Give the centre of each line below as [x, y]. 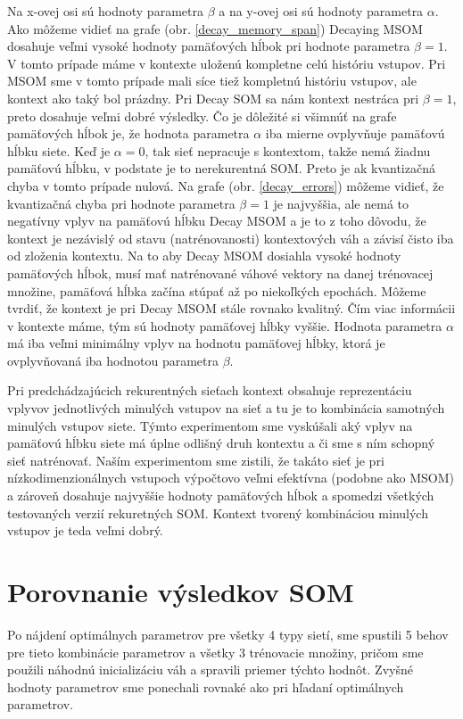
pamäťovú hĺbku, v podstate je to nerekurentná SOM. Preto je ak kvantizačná [221, 168]
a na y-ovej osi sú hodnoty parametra [321, 11]
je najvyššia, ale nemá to [341, 203]
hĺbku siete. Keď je [59, 150]
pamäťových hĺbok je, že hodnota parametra [128, 133]
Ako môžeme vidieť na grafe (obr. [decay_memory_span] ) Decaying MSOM [215, 28]
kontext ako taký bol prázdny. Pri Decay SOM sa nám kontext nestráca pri [213, 98]
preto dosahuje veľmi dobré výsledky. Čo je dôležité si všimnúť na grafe [202, 116]
